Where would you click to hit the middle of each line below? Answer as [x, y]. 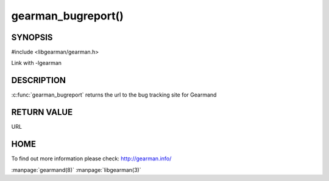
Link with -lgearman [37, 63]
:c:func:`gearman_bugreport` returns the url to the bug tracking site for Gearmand [114, 95]
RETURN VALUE [42, 112]
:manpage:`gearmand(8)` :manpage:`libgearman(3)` [76, 169]
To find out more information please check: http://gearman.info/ [91, 159]
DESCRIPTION [39, 80]
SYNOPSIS [32, 37]
